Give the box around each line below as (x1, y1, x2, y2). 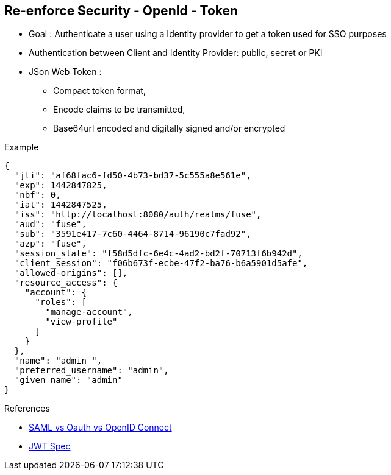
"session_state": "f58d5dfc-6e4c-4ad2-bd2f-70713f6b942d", (14, 248, 303, 259)
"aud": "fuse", (14, 219, 87, 230)
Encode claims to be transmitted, (53, 104, 185, 115)
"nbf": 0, (14, 190, 61, 200)
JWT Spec (29, 441, 71, 452)
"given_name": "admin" (14, 375, 123, 385)
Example (4, 142, 39, 153)
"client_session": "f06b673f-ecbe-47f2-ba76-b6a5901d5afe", (14, 258, 308, 269)
